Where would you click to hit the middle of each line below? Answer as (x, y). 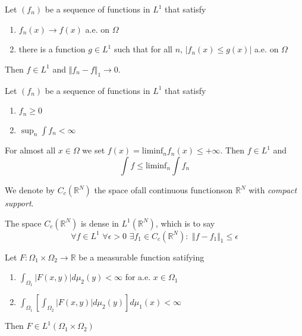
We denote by (30, 190)
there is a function (52, 49)
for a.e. (138, 277)
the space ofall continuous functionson (163, 190)
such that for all (143, 49)
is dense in (100, 223)
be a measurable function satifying (141, 257)
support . (19, 203)
